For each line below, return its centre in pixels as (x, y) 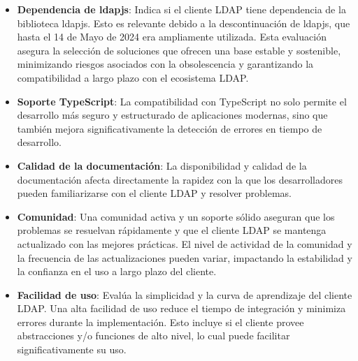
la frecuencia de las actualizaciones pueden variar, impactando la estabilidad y (185, 257)
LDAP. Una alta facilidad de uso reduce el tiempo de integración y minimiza (181, 308)
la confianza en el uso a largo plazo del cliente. (117, 271)
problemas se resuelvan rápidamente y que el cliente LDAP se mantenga (172, 230)
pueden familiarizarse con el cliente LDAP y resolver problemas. (155, 193)
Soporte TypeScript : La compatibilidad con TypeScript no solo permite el (182, 101)
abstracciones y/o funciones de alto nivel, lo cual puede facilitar (153, 336)
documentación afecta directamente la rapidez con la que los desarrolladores (180, 179)
